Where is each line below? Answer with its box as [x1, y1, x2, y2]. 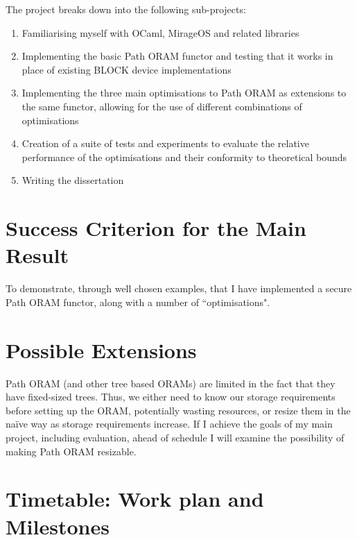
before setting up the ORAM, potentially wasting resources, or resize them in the [6, 403, 351, 417]
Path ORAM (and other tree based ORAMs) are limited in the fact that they [6, 376, 336, 390]
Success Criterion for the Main [6, 214, 306, 242]
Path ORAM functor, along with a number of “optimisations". [6, 294, 270, 309]
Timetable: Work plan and [6, 484, 264, 513]
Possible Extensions [6, 335, 197, 364]
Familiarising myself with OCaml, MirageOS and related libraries [21, 25, 299, 40]
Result [6, 241, 69, 269]
